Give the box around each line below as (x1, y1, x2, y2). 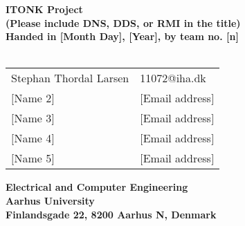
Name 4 (14, 130, 52, 147)
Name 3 (14, 110, 52, 126)
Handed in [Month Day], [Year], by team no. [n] (6, 29, 239, 44)
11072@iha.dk (140, 70, 206, 86)
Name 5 (14, 150, 52, 167)
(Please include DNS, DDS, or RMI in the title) (6, 15, 241, 30)
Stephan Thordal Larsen (11, 70, 129, 86)
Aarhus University (6, 193, 95, 207)
